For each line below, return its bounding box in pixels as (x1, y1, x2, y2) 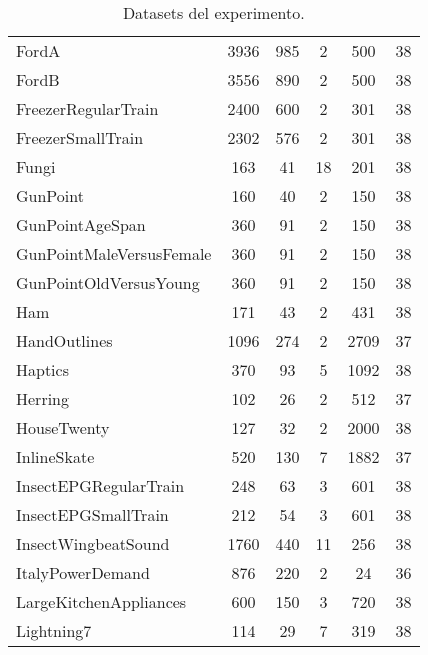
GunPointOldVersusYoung (16, 271, 200, 294)
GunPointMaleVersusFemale (16, 242, 212, 265)
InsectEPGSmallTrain (16, 503, 169, 526)
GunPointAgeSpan (16, 213, 146, 236)
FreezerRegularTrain (16, 97, 159, 120)
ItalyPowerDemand (16, 561, 150, 584)
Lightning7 (16, 619, 92, 642)
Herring (16, 387, 69, 410)
